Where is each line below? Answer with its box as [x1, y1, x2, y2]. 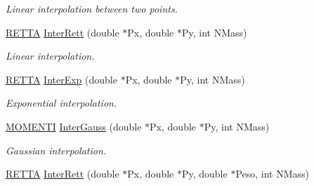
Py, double [181, 166, 228, 181]
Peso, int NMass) [235, 166, 310, 181]
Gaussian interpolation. [6, 142, 107, 157]
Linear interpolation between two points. [6, 1, 178, 15]
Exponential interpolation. [6, 95, 117, 110]
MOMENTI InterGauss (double [6, 119, 142, 133]
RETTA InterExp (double [6, 72, 117, 86]
